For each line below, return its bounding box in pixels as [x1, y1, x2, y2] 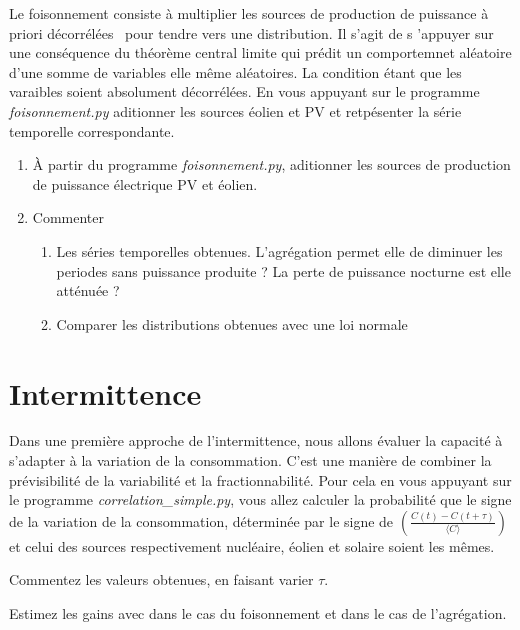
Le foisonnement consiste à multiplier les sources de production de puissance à [9, 3, 489, 23]
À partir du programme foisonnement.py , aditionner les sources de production [32, 154, 511, 175]
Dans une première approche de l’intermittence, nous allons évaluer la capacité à [9, 430, 503, 451]
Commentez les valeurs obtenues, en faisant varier [9, 569, 314, 590]
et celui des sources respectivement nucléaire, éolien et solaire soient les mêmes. [9, 535, 495, 556]
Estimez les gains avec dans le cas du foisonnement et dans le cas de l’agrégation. [9, 603, 507, 623]
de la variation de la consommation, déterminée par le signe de [9, 510, 394, 531]
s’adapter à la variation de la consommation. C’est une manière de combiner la [9, 450, 492, 471]
